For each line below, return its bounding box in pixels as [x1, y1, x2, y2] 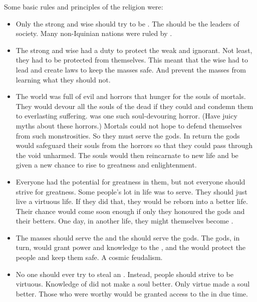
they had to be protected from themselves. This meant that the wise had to [16, 54, 248, 65]
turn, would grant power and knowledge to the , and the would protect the [16, 242, 246, 252]
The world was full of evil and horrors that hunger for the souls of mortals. [16, 91, 246, 101]
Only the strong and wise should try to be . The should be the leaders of [16, 18, 239, 28]
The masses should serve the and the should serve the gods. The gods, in [16, 232, 240, 242]
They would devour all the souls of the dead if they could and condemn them [16, 100, 253, 111]
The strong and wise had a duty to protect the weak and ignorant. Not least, [16, 44, 252, 55]
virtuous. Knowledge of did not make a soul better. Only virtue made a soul [16, 278, 250, 289]
